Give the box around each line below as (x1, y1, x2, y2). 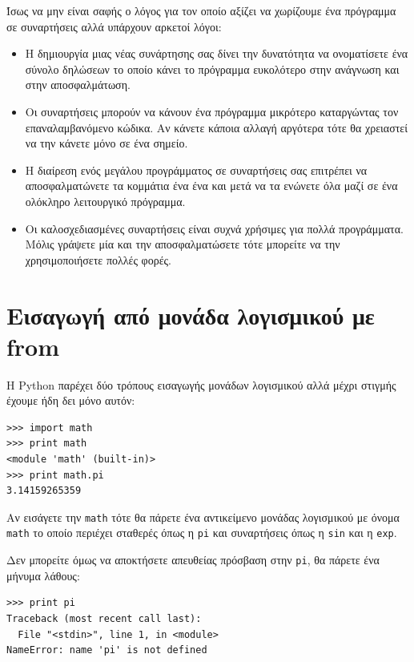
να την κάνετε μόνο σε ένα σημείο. (25, 135, 188, 151)
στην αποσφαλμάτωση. (25, 76, 131, 93)
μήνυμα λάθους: (6, 567, 80, 583)
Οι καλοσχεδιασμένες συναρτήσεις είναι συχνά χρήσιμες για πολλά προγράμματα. (25, 220, 404, 236)
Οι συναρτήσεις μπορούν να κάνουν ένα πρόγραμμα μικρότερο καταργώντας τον (25, 103, 399, 119)
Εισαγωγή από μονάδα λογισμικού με (6, 298, 375, 331)
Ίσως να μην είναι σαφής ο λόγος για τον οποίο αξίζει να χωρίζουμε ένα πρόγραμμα (6, 2, 396, 18)
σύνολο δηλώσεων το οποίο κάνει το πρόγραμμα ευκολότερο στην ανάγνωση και (25, 60, 400, 77)
